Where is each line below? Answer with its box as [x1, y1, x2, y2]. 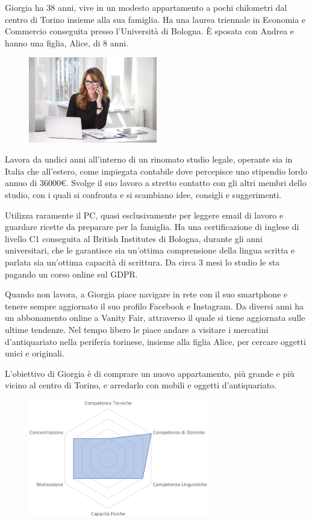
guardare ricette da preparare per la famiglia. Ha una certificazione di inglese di [5, 220, 299, 233]
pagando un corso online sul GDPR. [5, 267, 138, 280]
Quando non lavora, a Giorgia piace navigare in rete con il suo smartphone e [5, 288, 288, 300]
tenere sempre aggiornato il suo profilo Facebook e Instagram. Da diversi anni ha [5, 299, 304, 312]
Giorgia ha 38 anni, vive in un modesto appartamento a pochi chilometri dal [5, 1, 287, 13]
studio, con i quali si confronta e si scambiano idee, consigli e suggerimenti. [5, 188, 282, 200]
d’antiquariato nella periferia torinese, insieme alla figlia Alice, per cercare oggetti [5, 335, 306, 347]
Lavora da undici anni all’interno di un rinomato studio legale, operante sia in [5, 153, 293, 166]
